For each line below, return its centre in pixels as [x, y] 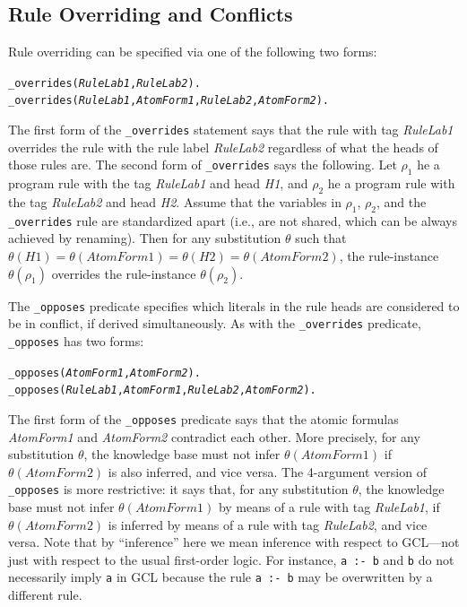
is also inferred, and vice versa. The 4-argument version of [267, 471]
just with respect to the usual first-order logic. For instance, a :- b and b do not [231, 559]
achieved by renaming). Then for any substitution [145, 238]
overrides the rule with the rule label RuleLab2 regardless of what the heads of [223, 147]
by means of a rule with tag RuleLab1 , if [329, 506]
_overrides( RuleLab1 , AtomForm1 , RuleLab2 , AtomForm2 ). [169, 101]
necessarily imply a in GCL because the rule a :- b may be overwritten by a [221, 577]
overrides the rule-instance [124, 273]
